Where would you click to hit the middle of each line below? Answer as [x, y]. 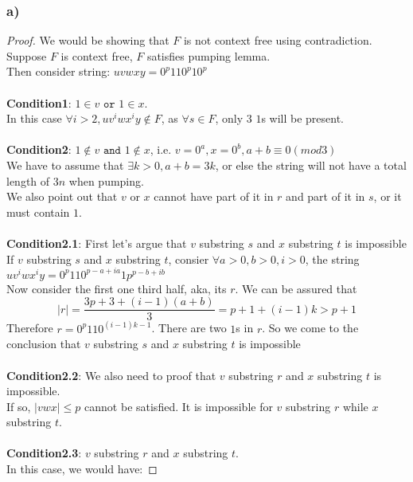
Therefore [30, 328]
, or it [388, 196]
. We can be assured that [296, 288]
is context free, [97, 55]
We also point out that [62, 196]
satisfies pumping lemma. [208, 55]
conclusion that [44, 344]
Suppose [27, 55]
